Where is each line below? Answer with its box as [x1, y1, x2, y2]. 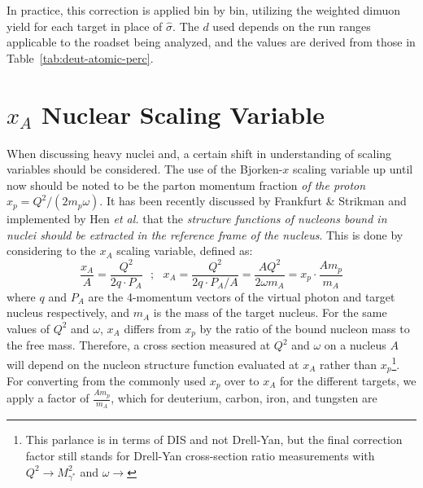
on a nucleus [324, 336, 386, 354]
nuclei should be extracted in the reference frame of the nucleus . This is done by [7, 226, 403, 243]
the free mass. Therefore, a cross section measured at [7, 336, 271, 354]
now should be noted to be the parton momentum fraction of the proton [7, 176, 366, 193]
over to [225, 371, 259, 389]
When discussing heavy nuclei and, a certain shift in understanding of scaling [7, 144, 392, 161]
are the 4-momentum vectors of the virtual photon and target [88, 288, 395, 305]
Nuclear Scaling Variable [41, 97, 325, 130]
